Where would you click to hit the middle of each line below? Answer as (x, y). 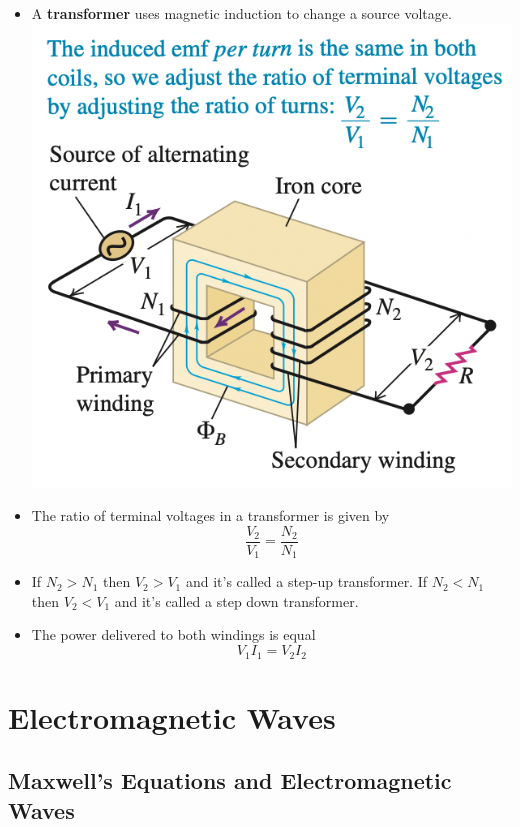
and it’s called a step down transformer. (236, 600)
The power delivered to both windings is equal (173, 634)
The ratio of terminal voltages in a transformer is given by (210, 515)
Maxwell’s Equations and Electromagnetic (230, 780)
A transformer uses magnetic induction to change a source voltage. (241, 13)
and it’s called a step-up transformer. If (306, 581)
